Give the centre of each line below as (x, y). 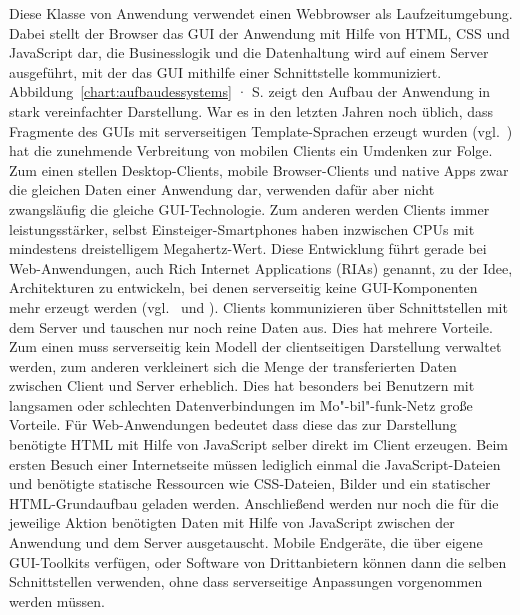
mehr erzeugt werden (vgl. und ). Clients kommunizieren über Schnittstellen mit (258, 306)
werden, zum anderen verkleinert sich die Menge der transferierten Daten (233, 365)
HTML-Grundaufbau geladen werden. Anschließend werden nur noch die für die (254, 502)
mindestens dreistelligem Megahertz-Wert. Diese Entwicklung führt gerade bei (248, 248)
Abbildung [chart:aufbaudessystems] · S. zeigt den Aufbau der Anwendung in (250, 91)
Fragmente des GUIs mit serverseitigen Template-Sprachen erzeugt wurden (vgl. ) (261, 130)
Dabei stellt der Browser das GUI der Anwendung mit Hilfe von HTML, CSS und (259, 32)
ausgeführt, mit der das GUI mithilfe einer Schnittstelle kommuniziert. (225, 71)
